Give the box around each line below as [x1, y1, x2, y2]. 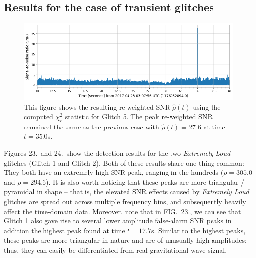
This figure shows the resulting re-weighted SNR [24, 101, 171, 112]
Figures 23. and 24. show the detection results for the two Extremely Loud [4, 148, 231, 158]
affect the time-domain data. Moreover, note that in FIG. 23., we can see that [4, 206, 241, 216]
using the [193, 101, 221, 112]
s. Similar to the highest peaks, [151, 225, 246, 235]
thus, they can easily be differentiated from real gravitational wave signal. [4, 245, 227, 255]
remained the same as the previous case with [24, 121, 159, 131]
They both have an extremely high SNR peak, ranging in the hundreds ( [4, 167, 224, 177]
